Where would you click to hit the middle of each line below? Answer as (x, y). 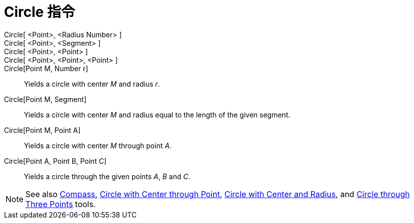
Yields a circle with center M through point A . (98, 145)
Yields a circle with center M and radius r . (92, 84)
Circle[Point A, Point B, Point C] (55, 161)
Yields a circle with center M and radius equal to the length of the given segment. (157, 114)
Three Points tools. (61, 204)
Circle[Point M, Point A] (42, 130)
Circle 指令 (40, 12)
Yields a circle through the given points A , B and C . (107, 176)
